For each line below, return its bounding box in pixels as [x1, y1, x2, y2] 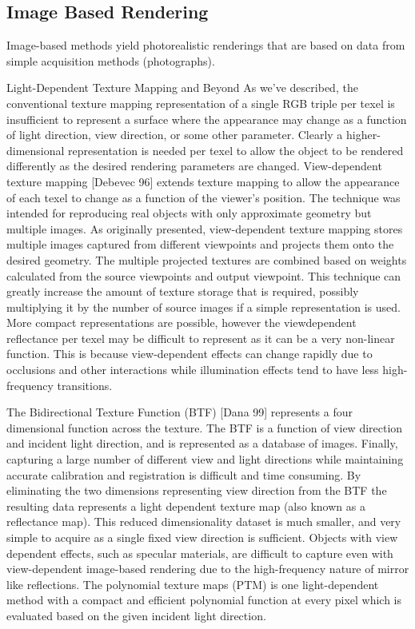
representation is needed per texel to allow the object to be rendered [68, 141, 404, 158]
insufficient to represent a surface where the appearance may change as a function [6, 110, 407, 127]
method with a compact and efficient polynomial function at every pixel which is [6, 591, 402, 608]
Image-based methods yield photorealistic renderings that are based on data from [6, 37, 405, 54]
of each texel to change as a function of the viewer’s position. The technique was [6, 189, 401, 205]
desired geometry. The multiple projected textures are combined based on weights [6, 251, 407, 268]
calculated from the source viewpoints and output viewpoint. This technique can [6, 267, 401, 284]
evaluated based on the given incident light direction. [6, 607, 266, 623]
